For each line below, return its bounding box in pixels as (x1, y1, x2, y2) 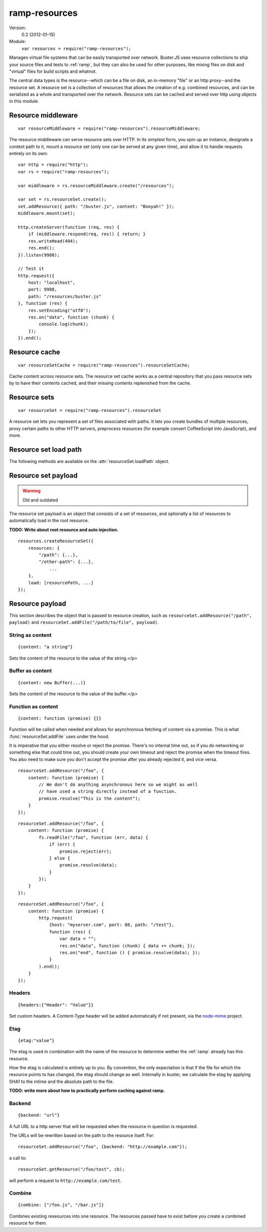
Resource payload (9, 599, 66, 608)
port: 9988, (28, 287, 57, 292)
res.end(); (28, 245, 55, 251)
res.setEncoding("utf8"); (28, 308, 91, 313)
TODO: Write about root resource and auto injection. (9, 526, 119, 532)
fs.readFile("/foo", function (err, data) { (39, 834, 148, 840)
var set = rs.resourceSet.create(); (18, 197, 107, 203)
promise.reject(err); (59, 848, 112, 854)
